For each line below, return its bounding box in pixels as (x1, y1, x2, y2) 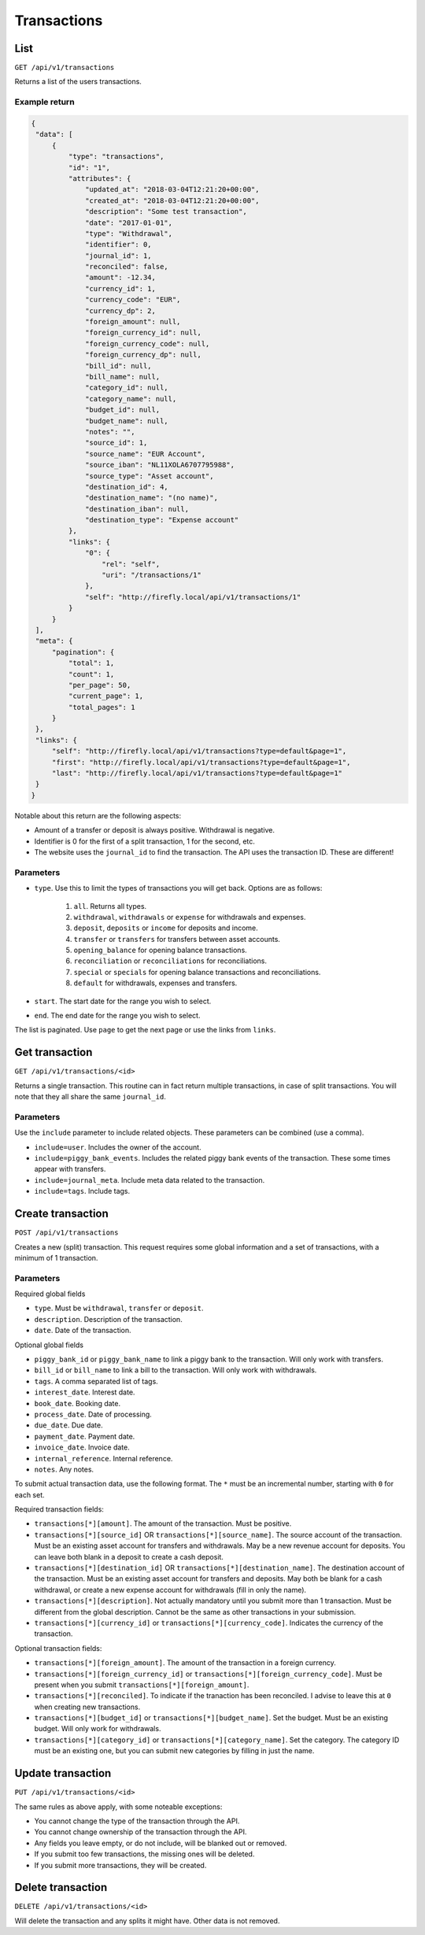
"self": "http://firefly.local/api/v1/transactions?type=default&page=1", (51, 747, 347, 755)
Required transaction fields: (14, 1505, 104, 1514)
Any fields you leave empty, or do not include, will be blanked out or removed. (34, 1838, 287, 1848)
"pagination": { (51, 648, 115, 656)
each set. (14, 1490, 45, 1499)
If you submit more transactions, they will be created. (34, 1860, 207, 1870)
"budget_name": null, (85, 416, 168, 425)
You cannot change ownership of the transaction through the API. (34, 1827, 247, 1837)
